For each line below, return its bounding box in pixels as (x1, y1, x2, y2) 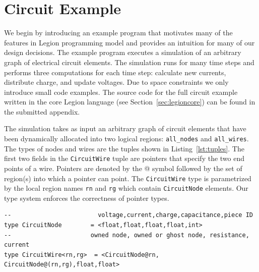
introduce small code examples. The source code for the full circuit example (4, 86, 238, 97)
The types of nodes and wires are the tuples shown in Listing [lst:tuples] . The (4, 143, 244, 153)
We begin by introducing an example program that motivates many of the (4, 27, 233, 38)
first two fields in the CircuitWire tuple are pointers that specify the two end (4, 153, 245, 164)
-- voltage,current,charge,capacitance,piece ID (4, 211, 253, 219)
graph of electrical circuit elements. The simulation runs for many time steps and (4, 57, 254, 67)
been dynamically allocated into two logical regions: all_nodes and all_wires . (4, 133, 249, 144)
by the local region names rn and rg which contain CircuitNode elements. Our (4, 183, 248, 193)
